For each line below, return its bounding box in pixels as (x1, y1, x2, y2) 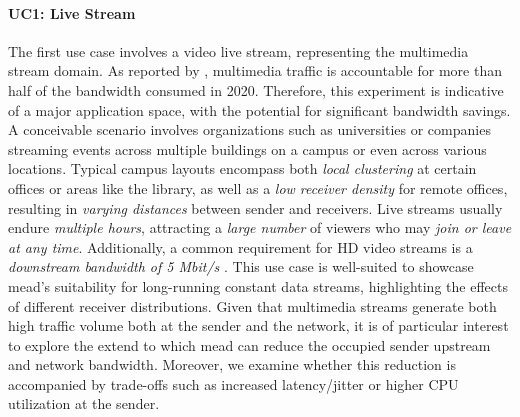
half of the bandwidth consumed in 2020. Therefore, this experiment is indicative (8, 79, 504, 100)
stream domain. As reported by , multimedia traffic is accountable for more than (8, 60, 502, 81)
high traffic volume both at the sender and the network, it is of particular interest (8, 315, 509, 336)
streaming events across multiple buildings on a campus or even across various (8, 138, 487, 159)
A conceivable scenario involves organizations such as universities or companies (8, 119, 491, 140)
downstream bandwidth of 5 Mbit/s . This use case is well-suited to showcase (8, 256, 474, 277)
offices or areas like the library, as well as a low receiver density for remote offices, (8, 177, 508, 198)
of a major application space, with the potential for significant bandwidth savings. (8, 99, 511, 120)
